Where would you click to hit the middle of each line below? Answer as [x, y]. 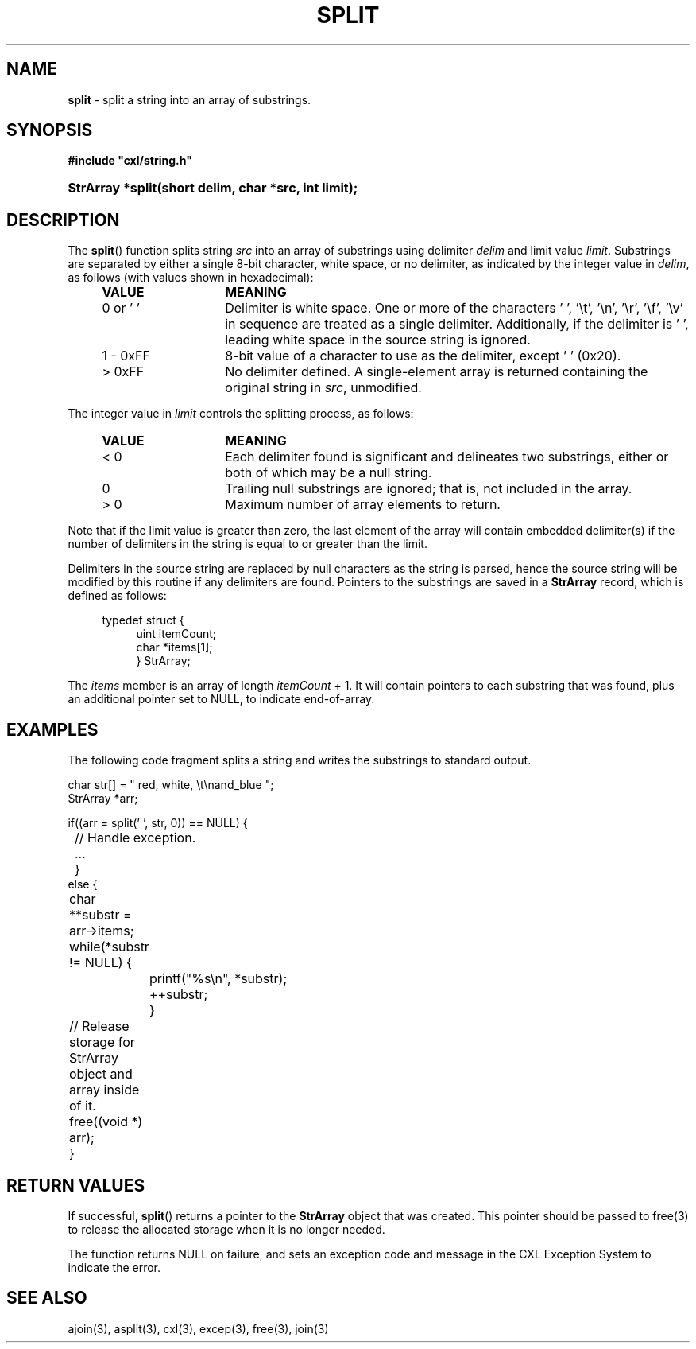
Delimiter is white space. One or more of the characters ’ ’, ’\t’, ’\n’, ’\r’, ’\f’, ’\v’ [454, 308]
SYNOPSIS [50, 130]
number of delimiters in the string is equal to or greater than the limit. [247, 544]
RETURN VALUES [76, 1185]
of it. [83, 1106]
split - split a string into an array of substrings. [189, 99]
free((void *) [106, 1122]
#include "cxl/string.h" [130, 161]
